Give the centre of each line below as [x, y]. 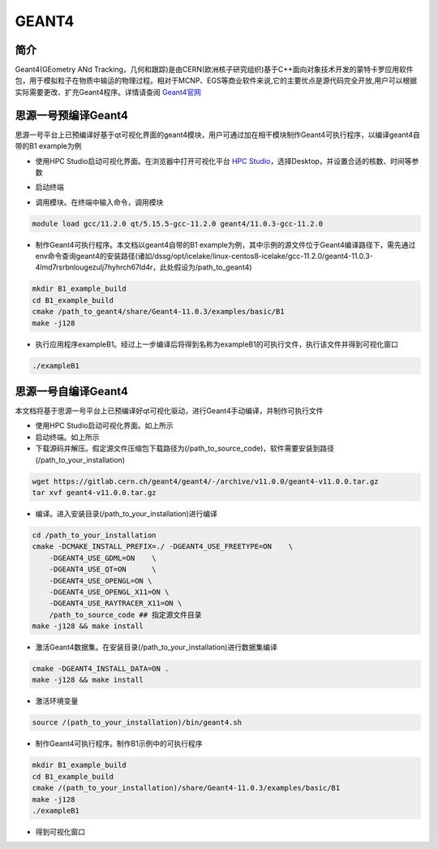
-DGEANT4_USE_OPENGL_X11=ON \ [109, 592]
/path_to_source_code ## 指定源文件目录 [125, 614]
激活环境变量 [57, 701]
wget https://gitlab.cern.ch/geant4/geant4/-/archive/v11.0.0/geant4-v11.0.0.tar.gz [205, 481]
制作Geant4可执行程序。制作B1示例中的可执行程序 [119, 743]
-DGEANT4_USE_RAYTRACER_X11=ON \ [116, 603]
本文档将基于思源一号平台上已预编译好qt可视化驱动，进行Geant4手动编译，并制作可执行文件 [169, 411]
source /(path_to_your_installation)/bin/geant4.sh [137, 723]
